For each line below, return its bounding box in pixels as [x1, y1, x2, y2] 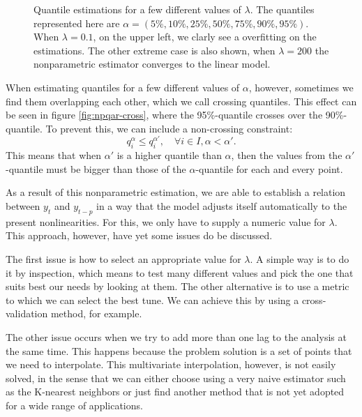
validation [6, 306, 48, 321]
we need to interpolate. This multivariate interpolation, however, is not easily [6, 357, 336, 372]
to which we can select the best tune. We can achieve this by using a [6, 292, 299, 307]
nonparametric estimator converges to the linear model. [33, 56, 271, 71]
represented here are [33, 15, 120, 30]
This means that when [6, 148, 102, 162]
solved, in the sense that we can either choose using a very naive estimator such [6, 370, 346, 385]
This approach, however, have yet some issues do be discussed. [6, 228, 273, 243]
